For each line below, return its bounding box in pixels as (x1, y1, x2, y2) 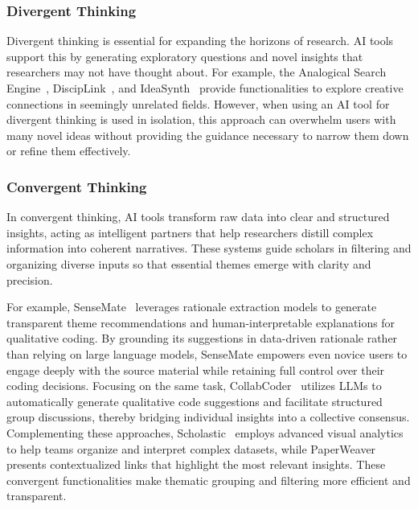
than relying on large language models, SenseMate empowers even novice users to (6, 345, 408, 362)
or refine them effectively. (6, 142, 131, 159)
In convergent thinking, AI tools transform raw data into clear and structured (6, 208, 390, 225)
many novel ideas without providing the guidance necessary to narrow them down (6, 126, 409, 143)
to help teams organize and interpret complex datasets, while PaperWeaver (6, 440, 376, 457)
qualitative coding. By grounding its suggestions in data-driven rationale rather (6, 330, 398, 347)
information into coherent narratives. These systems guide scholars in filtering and (6, 240, 412, 257)
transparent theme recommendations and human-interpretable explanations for (6, 314, 395, 330)
